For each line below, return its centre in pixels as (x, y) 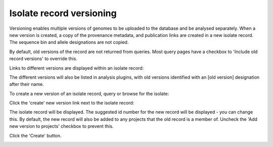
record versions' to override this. (43, 59)
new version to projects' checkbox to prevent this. (61, 126)
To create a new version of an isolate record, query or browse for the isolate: (89, 93)
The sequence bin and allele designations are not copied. (69, 42)
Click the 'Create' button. (35, 135)
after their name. (27, 84)
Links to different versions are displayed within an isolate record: (77, 68)
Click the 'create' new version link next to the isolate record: (72, 103)
